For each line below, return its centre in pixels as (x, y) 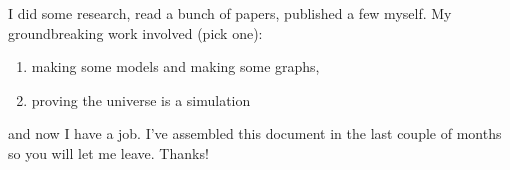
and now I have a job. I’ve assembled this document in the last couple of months (255, 133)
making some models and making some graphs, (175, 66)
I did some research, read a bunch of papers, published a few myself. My (230, 13)
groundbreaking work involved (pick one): (135, 32)
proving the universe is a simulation (141, 99)
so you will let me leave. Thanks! (108, 152)
